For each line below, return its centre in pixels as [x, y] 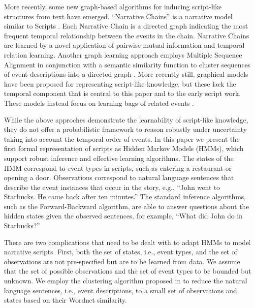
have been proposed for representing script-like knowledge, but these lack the [120, 83]
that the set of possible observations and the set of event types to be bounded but [128, 271]
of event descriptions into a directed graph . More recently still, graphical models [126, 74]
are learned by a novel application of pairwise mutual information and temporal [124, 45]
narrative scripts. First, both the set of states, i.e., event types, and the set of [121, 252]
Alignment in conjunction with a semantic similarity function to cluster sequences [127, 64]
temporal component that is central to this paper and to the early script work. [123, 93]
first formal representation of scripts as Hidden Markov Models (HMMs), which [124, 148]
